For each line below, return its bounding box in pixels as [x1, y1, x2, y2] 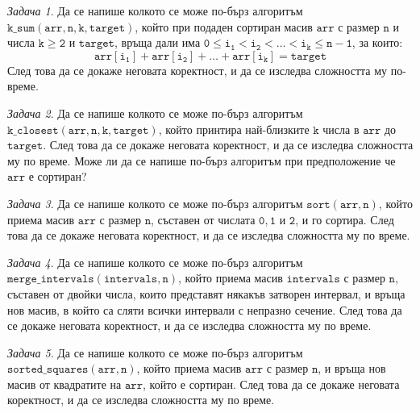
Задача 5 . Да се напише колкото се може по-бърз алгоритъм [7, 344, 303, 361]
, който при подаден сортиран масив [135, 18, 313, 35]
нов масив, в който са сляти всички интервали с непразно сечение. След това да [7, 301, 402, 318]
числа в [322, 120, 360, 137]
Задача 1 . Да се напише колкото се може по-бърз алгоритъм [7, 2, 303, 19]
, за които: [351, 34, 403, 51]
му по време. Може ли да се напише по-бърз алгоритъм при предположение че [7, 152, 396, 169]
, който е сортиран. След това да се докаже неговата [143, 375, 400, 392]
